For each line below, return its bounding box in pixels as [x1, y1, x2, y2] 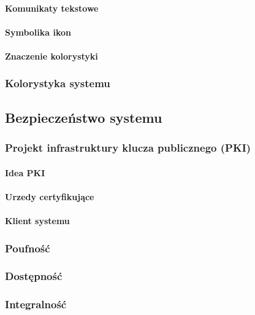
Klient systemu [5, 214, 70, 227]
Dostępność [5, 268, 63, 284]
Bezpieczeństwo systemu [5, 107, 162, 126]
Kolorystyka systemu [5, 76, 110, 91]
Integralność [5, 297, 67, 312]
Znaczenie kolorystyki [5, 49, 98, 62]
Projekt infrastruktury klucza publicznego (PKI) [5, 140, 251, 155]
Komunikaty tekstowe [5, 1, 99, 14]
